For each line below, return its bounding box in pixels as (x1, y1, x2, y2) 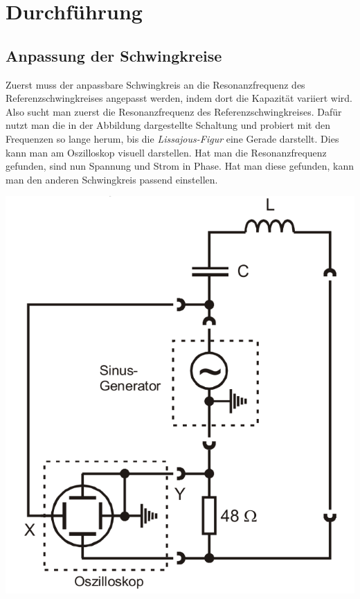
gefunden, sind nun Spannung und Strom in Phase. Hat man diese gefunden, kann (6, 159, 354, 173)
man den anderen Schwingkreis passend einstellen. (6, 172, 218, 186)
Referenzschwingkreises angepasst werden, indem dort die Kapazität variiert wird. (6, 91, 352, 105)
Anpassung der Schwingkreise (6, 44, 222, 66)
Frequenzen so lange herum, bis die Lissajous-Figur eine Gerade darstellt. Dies (6, 131, 339, 145)
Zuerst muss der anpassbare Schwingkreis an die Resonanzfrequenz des (6, 77, 305, 91)
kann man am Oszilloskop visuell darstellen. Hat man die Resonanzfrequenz (6, 145, 327, 159)
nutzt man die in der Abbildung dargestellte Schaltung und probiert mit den (6, 118, 330, 132)
